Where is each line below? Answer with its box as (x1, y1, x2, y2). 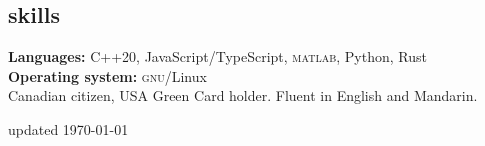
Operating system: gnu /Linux (8, 65, 207, 86)
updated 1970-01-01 (8, 118, 129, 139)
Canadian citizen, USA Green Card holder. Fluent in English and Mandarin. (8, 85, 478, 106)
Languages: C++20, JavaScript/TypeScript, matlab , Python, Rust (8, 46, 427, 67)
